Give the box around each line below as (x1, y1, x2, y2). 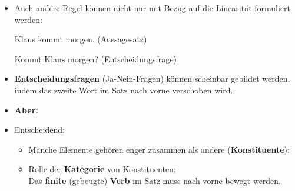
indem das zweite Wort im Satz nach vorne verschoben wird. (14, 83, 233, 96)
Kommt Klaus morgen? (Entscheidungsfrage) (14, 52, 177, 65)
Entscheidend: (14, 123, 65, 136)
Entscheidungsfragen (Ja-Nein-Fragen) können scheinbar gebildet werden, (14, 72, 290, 85)
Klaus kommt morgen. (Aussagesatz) (14, 33, 147, 45)
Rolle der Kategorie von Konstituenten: (28, 163, 176, 175)
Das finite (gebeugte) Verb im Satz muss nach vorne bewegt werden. (28, 174, 281, 186)
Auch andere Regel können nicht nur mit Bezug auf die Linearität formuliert (14, 2, 291, 14)
